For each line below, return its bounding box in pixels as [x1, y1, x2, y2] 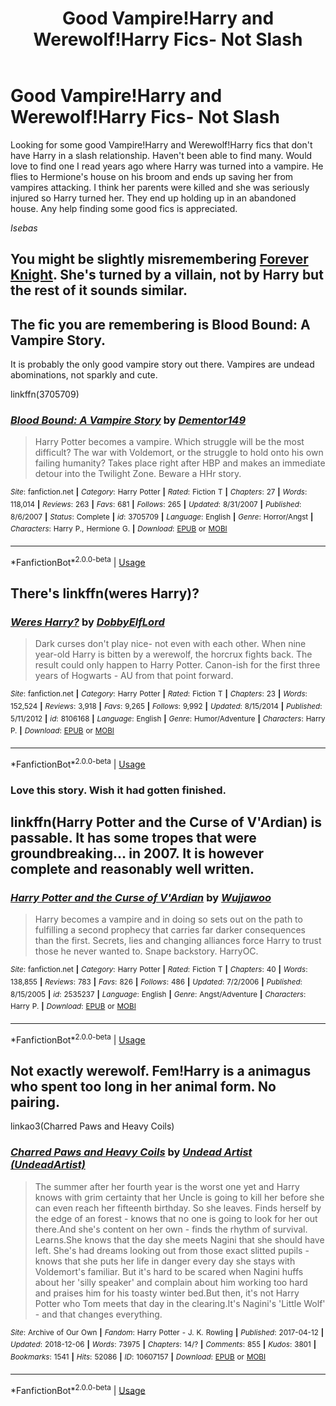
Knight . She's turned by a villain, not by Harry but [10, 267, 324, 284]
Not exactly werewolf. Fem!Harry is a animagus [10, 1062, 312, 1079]
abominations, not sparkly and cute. [10, 369, 158, 381]
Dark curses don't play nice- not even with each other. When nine [34, 638, 307, 650]
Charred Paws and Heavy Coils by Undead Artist [10, 1145, 253, 1159]
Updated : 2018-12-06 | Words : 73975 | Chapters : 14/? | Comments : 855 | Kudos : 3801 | [10, 1340, 317, 1350]
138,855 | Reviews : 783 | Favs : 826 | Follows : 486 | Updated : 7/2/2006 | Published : [10, 977, 303, 987]
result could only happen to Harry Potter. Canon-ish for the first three [34, 659, 321, 671]
